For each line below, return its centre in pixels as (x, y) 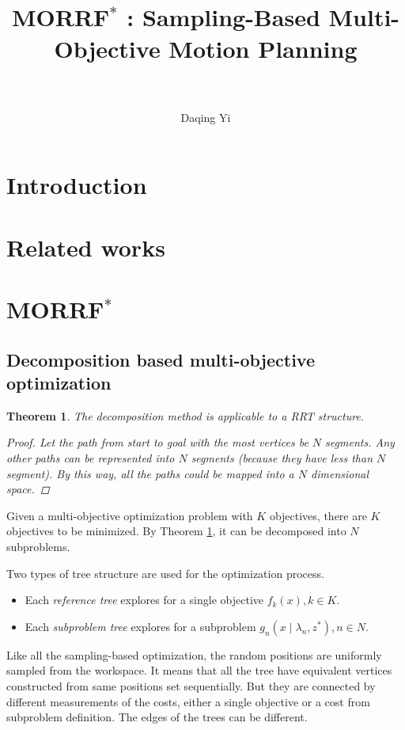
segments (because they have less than (282, 458)
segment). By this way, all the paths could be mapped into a (150, 473)
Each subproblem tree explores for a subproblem (140, 626)
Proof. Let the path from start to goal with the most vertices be (157, 442)
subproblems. (38, 546)
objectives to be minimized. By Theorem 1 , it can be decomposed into (176, 531)
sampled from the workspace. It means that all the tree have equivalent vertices (199, 670)
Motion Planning (263, 48)
